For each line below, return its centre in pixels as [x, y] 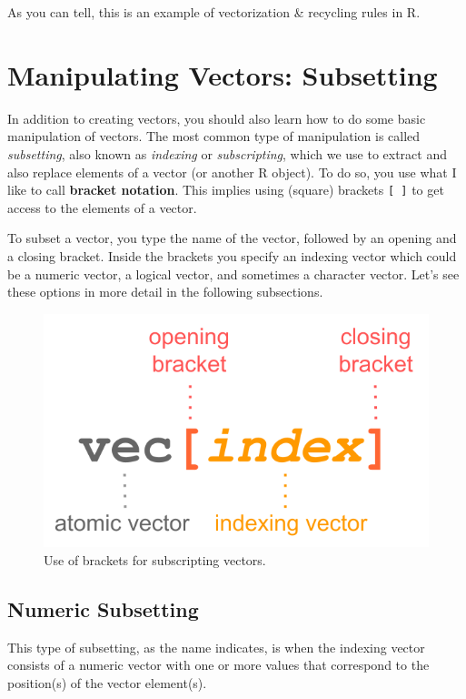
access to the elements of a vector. [102, 207]
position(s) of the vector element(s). [107, 682]
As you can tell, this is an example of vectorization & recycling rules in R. [214, 12]
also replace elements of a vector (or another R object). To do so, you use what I [232, 172]
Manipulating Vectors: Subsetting [223, 74]
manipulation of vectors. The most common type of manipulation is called [214, 136]
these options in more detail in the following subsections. [165, 292]
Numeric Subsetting [103, 608]
